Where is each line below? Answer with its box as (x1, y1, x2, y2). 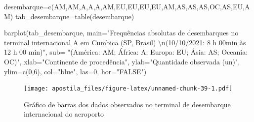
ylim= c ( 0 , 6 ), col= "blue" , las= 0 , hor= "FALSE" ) (4, 66, 147, 76)
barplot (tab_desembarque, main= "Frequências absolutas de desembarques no (4, 28, 239, 38)
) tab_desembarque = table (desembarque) (10, 11, 134, 21)
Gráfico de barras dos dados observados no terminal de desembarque (24, 99, 231, 109)
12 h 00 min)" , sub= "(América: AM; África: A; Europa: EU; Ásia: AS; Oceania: (4, 47, 248, 57)
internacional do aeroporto (24, 109, 104, 119)
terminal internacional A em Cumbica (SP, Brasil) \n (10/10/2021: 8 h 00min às (4, 37, 246, 47)
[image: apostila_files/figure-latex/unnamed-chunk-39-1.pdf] (24, 85, 233, 92)
